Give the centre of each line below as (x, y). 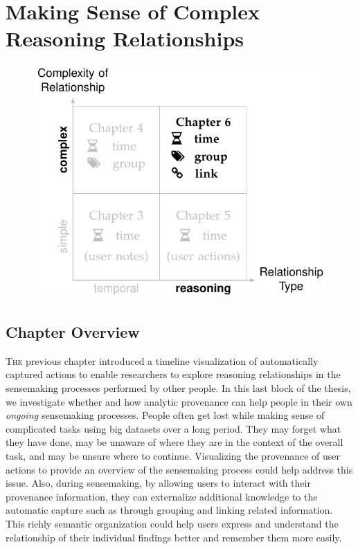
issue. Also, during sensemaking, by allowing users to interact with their (158, 483)
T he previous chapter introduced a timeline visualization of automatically (162, 360)
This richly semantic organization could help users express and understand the (172, 524)
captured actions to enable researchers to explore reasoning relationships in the (173, 374)
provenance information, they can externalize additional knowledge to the (162, 496)
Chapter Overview (73, 332)
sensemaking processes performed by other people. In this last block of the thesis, (178, 388)
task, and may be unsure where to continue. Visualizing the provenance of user (173, 456)
